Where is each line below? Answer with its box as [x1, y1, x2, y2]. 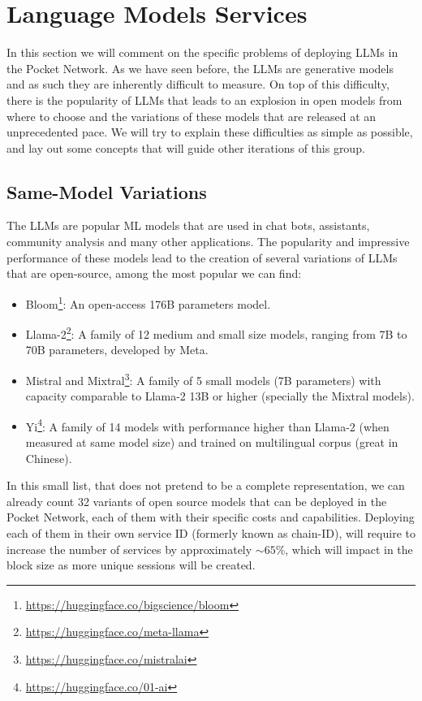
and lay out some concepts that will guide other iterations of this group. [6, 139, 365, 156]
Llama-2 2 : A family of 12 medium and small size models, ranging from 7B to [25, 323, 407, 342]
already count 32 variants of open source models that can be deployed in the [6, 492, 387, 509]
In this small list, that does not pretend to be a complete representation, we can [6, 477, 405, 494]
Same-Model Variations [6, 179, 207, 204]
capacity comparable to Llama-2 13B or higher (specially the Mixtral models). [25, 387, 415, 405]
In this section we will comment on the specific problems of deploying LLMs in [6, 44, 398, 61]
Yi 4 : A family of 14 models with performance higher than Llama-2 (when [25, 415, 390, 435]
